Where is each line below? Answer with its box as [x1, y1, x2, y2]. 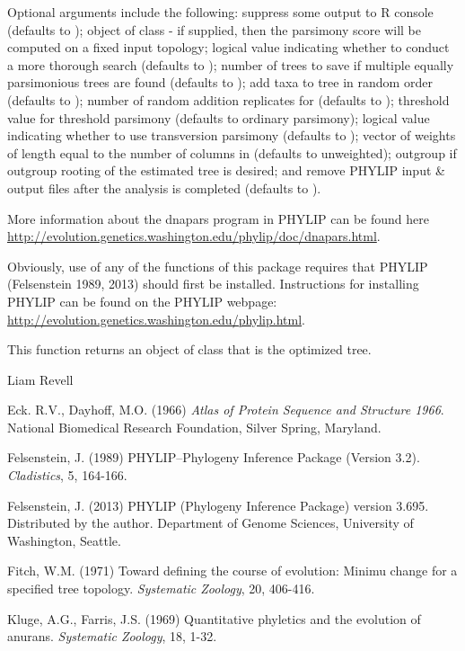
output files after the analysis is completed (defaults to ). [7, 178, 321, 197]
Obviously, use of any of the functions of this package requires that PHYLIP [7, 256, 428, 275]
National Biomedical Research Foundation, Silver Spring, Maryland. [7, 417, 382, 436]
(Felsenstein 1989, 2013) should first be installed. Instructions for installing [7, 274, 419, 293]
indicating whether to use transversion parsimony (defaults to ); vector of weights [7, 126, 456, 145]
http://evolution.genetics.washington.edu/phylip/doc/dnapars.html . [7, 227, 381, 245]
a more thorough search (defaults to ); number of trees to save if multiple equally [7, 55, 454, 74]
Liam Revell [7, 370, 74, 388]
